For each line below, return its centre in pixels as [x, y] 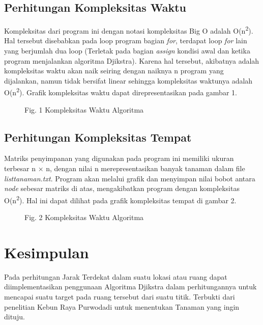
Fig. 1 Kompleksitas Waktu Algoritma [84, 109]
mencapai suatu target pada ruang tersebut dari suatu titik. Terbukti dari [120, 296]
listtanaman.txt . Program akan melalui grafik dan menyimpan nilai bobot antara [130, 178]
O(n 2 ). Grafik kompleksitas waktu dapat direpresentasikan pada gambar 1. [121, 92]
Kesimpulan [47, 252]
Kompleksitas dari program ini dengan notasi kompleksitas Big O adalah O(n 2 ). [129, 30]
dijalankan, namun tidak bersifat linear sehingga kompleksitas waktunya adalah [128, 80]
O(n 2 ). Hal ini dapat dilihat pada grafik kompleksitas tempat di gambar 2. [120, 199]
